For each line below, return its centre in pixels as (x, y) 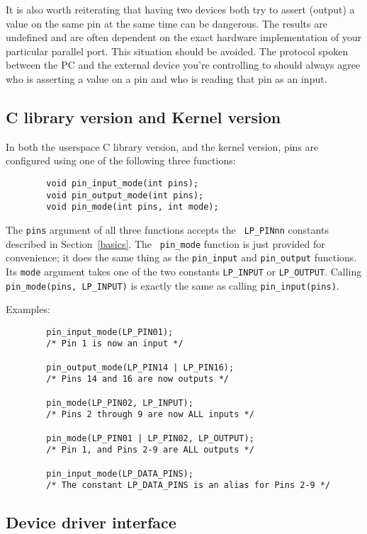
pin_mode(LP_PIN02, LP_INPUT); (120, 403)
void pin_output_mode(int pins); (125, 195)
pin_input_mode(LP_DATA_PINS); (120, 473)
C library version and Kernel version (143, 117)
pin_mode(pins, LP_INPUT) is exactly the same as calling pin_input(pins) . (173, 285)
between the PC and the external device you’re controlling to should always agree (183, 65)
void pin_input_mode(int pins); (123, 183)
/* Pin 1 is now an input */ (115, 344)
